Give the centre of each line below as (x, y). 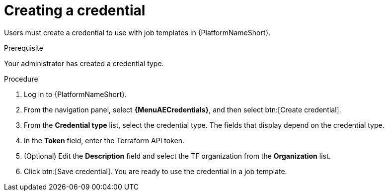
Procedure (21, 79)
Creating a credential (75, 10)
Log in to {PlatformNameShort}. (76, 94)
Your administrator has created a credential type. (84, 63)
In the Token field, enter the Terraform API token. (104, 140)
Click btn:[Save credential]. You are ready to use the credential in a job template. (155, 171)
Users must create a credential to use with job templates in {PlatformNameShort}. (137, 32)
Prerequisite (24, 48)
